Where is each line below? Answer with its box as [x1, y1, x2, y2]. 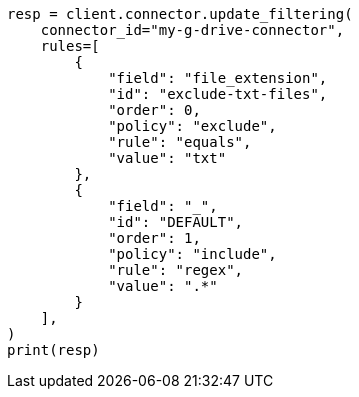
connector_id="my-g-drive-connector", [40, 22, 345, 38]
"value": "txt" [108, 150, 227, 166]
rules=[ [40, 38, 100, 54]
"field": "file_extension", [108, 70, 328, 86]
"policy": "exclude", [108, 118, 277, 134]
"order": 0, [108, 102, 201, 118]
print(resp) [7, 342, 100, 358]
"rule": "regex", [108, 262, 244, 278]
